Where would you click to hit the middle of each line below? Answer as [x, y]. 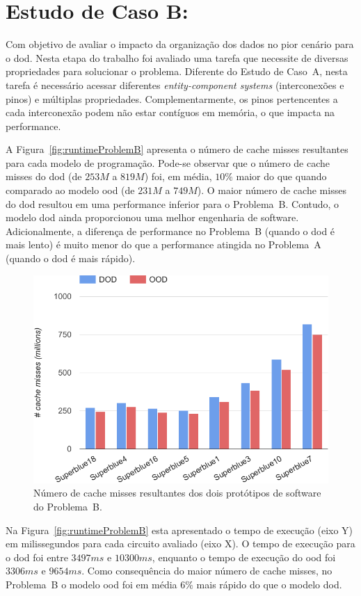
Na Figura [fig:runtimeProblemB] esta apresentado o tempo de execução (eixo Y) [179, 530]
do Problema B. [68, 507]
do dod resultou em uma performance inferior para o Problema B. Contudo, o [173, 203]
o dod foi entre [37, 557]
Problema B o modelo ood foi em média [91, 584]
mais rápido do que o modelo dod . [269, 584]
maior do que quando [281, 176]
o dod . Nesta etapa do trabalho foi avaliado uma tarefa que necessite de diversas [177, 57]
